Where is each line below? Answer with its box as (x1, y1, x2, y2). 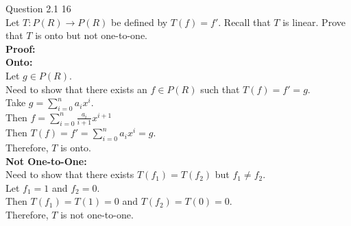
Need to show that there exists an (5, 81, 147, 96)
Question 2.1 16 (5, 1, 71, 15)
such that (200, 81, 240, 96)
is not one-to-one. (60, 208, 134, 222)
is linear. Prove (282, 14, 346, 29)
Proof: (5, 41, 36, 55)
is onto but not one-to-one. (35, 28, 147, 42)
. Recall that (218, 14, 271, 29)
